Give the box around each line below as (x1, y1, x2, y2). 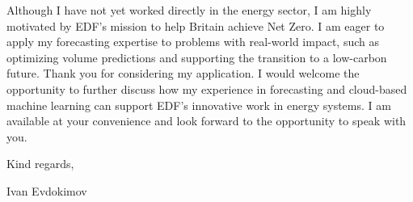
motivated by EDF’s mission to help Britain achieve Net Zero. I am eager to (6, 17, 385, 34)
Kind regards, (6, 155, 74, 172)
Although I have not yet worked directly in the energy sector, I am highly (6, 2, 372, 18)
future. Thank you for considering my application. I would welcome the (6, 65, 360, 82)
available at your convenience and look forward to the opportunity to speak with (6, 112, 407, 129)
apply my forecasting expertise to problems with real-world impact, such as (6, 33, 380, 50)
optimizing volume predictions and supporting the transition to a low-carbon (6, 48, 387, 65)
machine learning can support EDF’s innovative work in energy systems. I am (6, 96, 391, 113)
